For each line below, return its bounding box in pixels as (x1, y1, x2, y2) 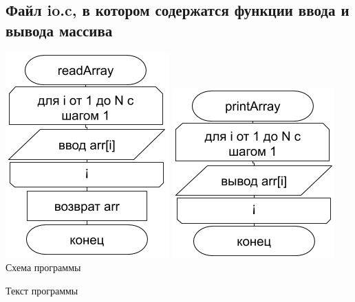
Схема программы (6, 260, 81, 275)
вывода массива (6, 19, 113, 40)
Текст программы (6, 283, 78, 297)
